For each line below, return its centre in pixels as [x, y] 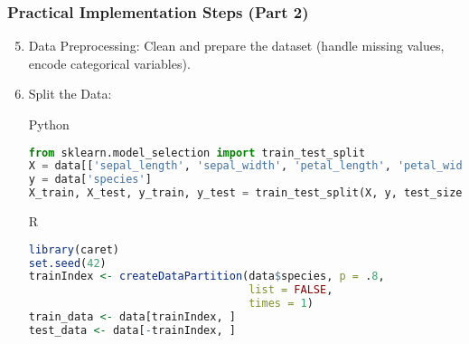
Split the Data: [70, 94]
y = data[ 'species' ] [90, 180]
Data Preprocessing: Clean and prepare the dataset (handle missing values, [236, 46]
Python [49, 124]
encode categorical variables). [109, 63]
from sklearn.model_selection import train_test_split [197, 153]
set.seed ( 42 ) [67, 263]
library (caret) [74, 249]
